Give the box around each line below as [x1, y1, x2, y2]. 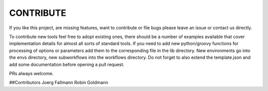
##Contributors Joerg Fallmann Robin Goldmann [9, 80, 109, 86]
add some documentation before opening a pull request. [9, 61, 125, 67]
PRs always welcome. [9, 70, 54, 76]
